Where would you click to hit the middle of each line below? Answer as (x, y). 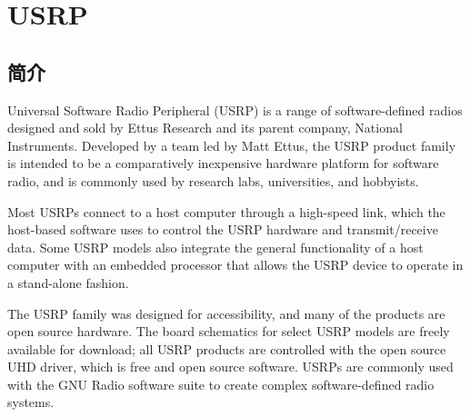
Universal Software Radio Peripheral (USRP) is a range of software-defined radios (235, 109)
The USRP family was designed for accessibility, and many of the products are (226, 313)
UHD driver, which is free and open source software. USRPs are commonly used (230, 367)
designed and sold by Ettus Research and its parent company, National (205, 128)
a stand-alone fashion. (68, 282)
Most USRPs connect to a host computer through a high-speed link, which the (226, 211)
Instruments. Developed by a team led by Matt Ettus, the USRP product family (232, 145)
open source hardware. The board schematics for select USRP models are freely (229, 331)
